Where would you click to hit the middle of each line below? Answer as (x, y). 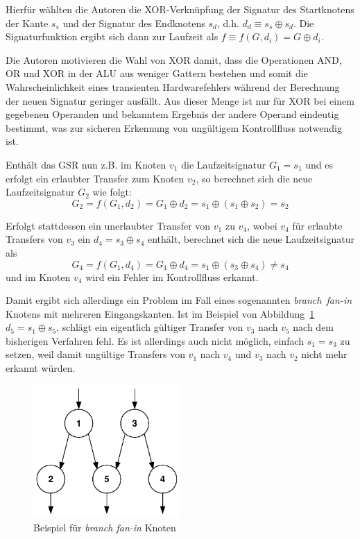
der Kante (27, 23)
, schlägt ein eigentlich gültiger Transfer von (150, 327)
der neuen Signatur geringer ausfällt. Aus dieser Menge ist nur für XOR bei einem (180, 100)
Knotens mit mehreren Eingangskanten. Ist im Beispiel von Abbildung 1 (160, 313)
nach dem (314, 327)
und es (319, 164)
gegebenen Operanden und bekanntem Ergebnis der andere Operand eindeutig (172, 114)
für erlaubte (317, 225)
